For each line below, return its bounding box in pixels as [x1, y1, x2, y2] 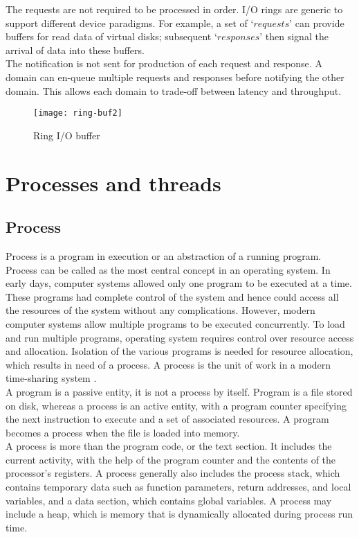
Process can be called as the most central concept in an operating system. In [6, 262, 331, 276]
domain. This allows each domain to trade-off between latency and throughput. [6, 83, 342, 98]
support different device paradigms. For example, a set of [6, 15, 248, 30]
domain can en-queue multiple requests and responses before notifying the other [6, 69, 344, 84]
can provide [295, 15, 344, 30]
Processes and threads [6, 168, 221, 197]
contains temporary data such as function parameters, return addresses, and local [6, 479, 351, 494]
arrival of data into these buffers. [6, 42, 145, 57]
